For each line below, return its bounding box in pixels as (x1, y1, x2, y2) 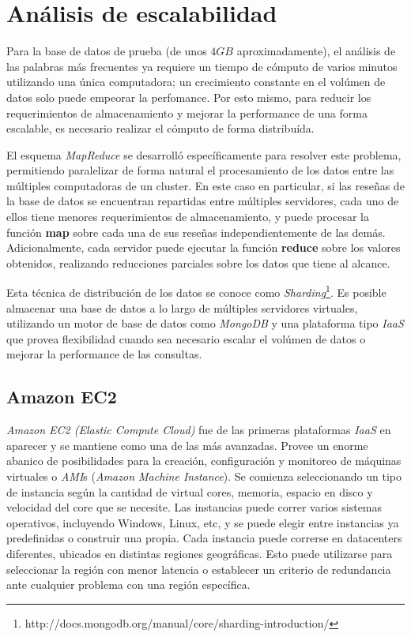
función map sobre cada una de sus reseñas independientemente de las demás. (6, 223, 386, 240)
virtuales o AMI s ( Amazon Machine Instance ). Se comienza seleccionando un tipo (6, 468, 402, 485)
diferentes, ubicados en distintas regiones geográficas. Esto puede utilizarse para (6, 545, 393, 562)
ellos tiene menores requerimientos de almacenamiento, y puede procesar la (6, 208, 369, 225)
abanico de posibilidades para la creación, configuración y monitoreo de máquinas (6, 452, 402, 469)
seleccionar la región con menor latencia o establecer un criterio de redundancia (6, 560, 391, 577)
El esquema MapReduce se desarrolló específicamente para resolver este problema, (6, 146, 402, 163)
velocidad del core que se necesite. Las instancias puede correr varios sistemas (6, 499, 383, 515)
